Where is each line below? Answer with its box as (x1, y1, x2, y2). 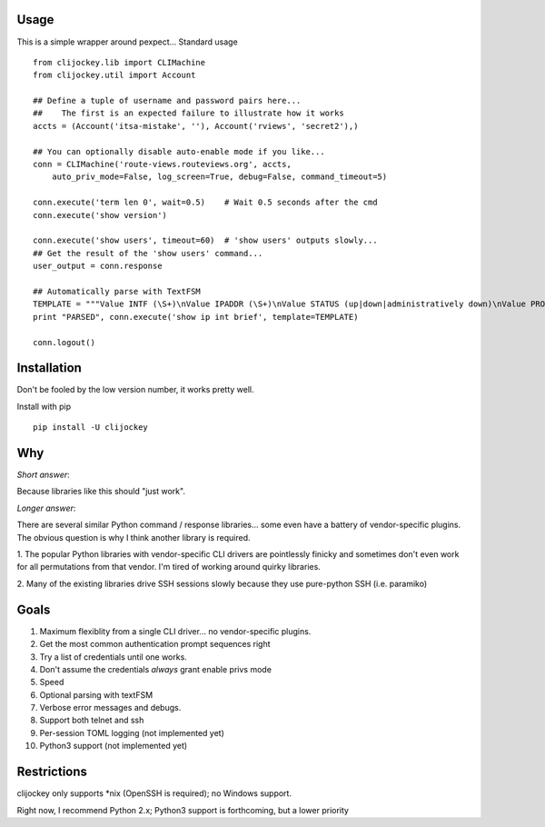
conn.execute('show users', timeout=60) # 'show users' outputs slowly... (33, 235, 378, 245)
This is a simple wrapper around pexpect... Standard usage (16, 36, 238, 47)
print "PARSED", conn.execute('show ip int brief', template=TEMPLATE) (33, 312, 359, 322)
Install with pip (16, 401, 72, 412)
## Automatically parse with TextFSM (33, 286, 202, 296)
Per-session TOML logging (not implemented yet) (39, 727, 224, 738)
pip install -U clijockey (33, 423, 149, 433)
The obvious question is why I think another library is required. (16, 532, 251, 543)
